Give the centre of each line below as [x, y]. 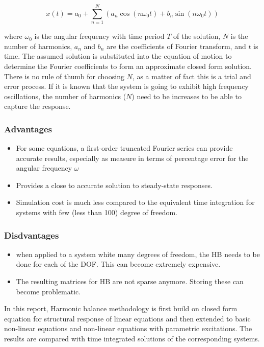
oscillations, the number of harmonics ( [65, 96]
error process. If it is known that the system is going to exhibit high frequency [126, 86]
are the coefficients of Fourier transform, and [176, 46]
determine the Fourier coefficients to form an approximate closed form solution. [128, 66]
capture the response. [37, 106]
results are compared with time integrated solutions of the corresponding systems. [132, 339]
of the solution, [197, 36]
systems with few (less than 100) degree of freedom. [97, 212]
